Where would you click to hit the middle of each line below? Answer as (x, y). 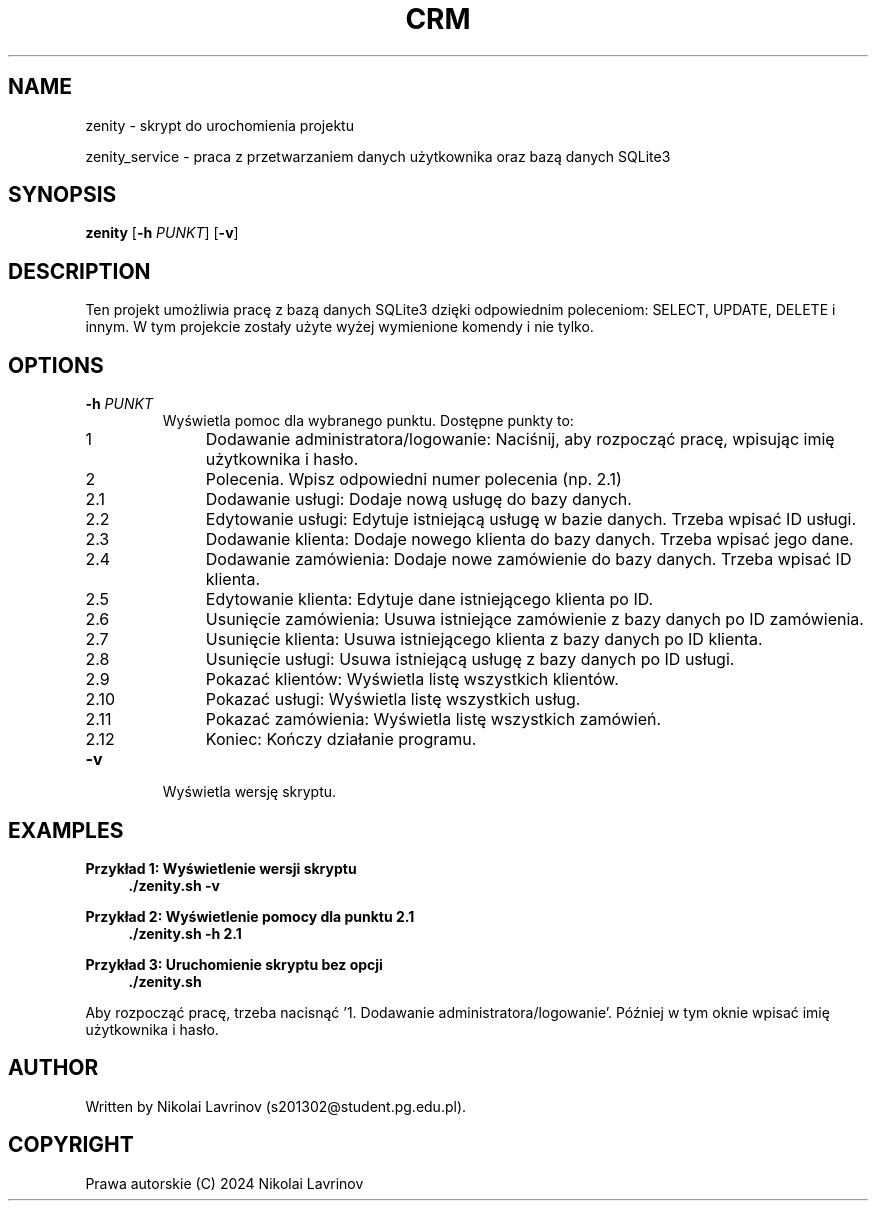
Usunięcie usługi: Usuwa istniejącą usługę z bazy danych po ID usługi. (470, 659)
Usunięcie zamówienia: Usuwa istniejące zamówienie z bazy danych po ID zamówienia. (534, 619)
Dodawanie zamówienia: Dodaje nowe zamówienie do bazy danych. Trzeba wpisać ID (528, 559)
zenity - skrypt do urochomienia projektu (219, 125)
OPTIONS (56, 365)
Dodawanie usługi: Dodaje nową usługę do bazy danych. (418, 499)
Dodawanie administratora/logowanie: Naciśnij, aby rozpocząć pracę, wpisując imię (520, 439)
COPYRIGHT (71, 1145)
